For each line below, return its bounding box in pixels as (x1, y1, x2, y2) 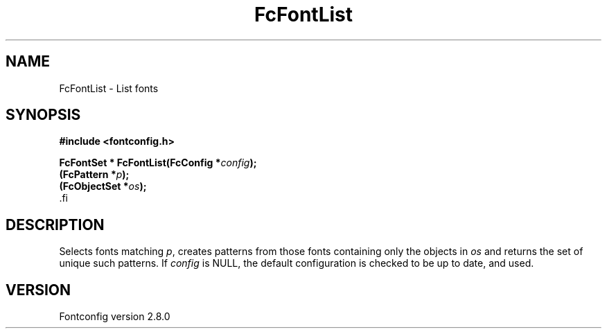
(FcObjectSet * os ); (59, 180, 147, 193)
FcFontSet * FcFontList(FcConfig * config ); (59, 157, 257, 169)
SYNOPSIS (6, 106, 81, 124)
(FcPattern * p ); (59, 168, 130, 181)
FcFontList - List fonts (59, 82, 159, 94)
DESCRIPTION (6, 216, 105, 234)
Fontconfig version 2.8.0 (59, 310, 170, 323)
